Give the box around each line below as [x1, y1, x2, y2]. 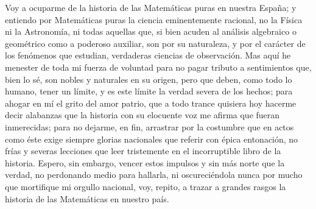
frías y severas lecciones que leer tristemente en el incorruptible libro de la [5, 144, 281, 157]
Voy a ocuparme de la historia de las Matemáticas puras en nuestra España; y [5, 1, 297, 13]
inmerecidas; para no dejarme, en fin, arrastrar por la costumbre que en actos [5, 120, 294, 133]
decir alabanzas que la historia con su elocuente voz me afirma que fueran [5, 108, 280, 121]
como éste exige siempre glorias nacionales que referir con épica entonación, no [5, 132, 298, 145]
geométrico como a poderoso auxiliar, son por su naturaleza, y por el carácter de [5, 37, 306, 49]
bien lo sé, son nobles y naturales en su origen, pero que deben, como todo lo [5, 73, 292, 85]
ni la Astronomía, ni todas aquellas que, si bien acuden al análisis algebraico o [5, 25, 297, 38]
